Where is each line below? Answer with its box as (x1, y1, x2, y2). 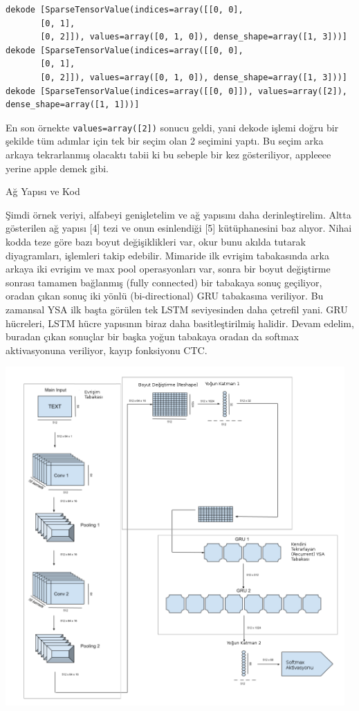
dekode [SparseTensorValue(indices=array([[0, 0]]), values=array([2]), (6, 86, 347, 96)
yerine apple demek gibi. (6, 160, 109, 175)
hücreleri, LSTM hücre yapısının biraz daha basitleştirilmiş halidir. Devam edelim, (6, 315, 354, 330)
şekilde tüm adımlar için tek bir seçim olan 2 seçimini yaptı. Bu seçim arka (6, 133, 324, 148)
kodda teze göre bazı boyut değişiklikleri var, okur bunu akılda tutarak (6, 234, 306, 248)
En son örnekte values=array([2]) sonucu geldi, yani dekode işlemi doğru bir (6, 120, 339, 134)
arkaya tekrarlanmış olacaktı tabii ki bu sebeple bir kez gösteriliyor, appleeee (6, 147, 331, 161)
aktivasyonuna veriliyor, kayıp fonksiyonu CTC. (6, 342, 208, 357)
